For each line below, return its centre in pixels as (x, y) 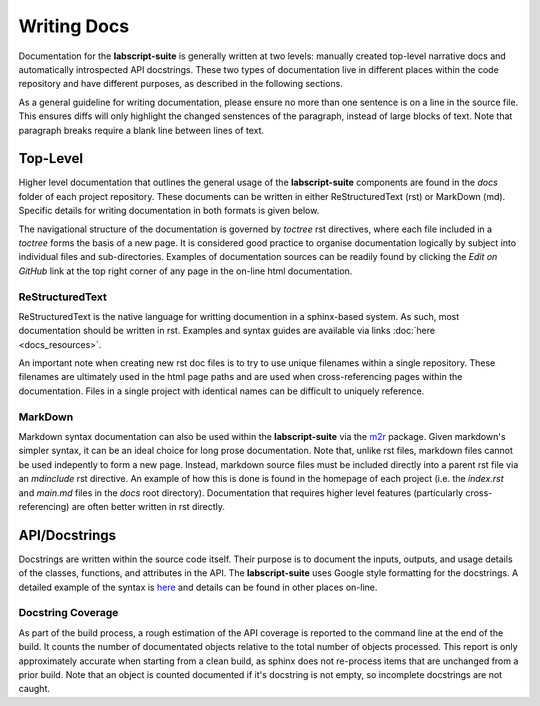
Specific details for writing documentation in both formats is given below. (169, 211)
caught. (34, 689)
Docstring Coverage (68, 613)
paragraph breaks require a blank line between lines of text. (141, 130)
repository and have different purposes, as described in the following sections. (181, 84)
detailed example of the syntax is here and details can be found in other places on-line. (198, 587)
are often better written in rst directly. (148, 506)
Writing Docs (74, 26)
